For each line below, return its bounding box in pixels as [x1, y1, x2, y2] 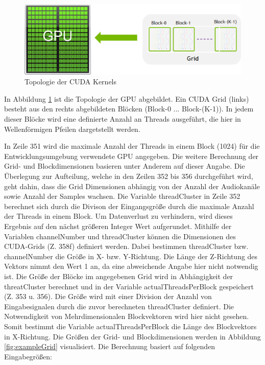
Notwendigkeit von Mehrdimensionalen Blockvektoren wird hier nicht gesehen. [4, 311, 249, 322]
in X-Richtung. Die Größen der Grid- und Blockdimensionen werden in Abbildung [4, 331, 261, 341]
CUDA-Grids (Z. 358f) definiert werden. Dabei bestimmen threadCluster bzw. [4, 241, 249, 252]
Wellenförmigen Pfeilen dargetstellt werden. [4, 123, 140, 134]
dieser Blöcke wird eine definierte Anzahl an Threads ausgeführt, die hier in [4, 113, 241, 124]
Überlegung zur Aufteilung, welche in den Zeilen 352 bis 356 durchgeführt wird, [4, 171, 253, 181]
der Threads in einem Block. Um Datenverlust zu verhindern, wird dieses [4, 211, 233, 221]
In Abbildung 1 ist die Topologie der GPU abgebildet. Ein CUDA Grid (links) [4, 93, 249, 104]
